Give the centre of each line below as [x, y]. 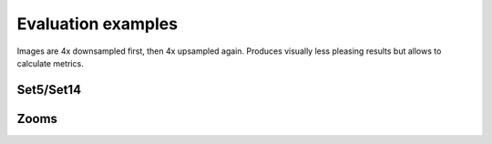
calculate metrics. [50, 63]
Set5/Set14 [49, 90]
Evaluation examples [97, 24]
